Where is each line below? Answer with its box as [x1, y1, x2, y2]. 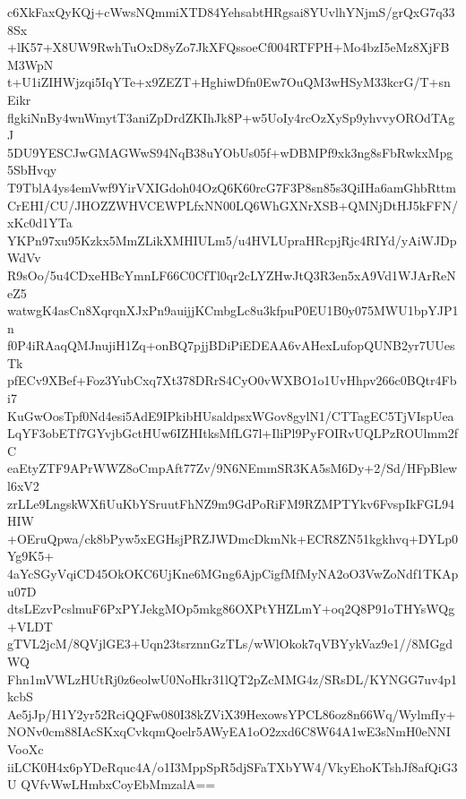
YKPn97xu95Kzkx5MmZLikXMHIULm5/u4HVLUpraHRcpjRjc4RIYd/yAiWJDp [7, 230, 457, 249]
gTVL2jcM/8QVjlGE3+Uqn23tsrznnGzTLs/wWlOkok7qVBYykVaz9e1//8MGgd [7, 634, 453, 653]
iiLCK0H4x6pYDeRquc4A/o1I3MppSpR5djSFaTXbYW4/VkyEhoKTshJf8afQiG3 [7, 757, 458, 776]
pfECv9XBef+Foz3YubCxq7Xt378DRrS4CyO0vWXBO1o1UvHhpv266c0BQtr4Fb [7, 371, 457, 390]
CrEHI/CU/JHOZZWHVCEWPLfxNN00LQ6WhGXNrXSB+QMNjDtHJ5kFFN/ [7, 195, 458, 214]
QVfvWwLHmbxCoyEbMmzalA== [21, 775, 216, 794]
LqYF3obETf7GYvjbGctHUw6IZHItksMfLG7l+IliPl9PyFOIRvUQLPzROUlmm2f [7, 424, 459, 442]
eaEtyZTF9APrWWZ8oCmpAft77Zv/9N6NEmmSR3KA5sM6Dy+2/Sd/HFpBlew [7, 459, 458, 477]
